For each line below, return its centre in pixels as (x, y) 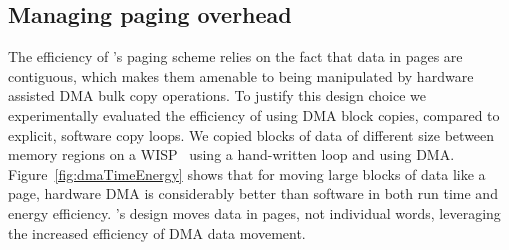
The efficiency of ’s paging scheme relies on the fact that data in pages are (235, 56)
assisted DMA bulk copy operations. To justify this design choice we (217, 95)
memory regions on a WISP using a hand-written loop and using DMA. (231, 154)
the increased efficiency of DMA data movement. (157, 232)
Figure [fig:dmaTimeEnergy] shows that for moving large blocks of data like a (247, 173)
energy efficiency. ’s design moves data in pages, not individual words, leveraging (254, 212)
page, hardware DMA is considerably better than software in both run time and (253, 193)
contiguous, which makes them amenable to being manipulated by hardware (241, 75)
